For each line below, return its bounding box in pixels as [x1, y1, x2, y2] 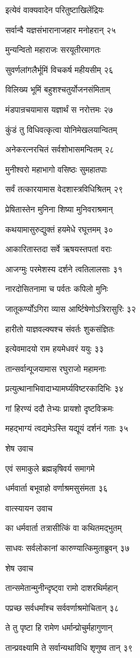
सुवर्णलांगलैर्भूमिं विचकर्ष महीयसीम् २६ [5, 63, 113, 75]
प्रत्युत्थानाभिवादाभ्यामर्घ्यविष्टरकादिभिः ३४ [5, 382, 124, 395]
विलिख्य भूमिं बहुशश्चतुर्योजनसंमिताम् [5, 83, 110, 96]
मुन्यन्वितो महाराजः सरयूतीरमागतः [5, 43, 101, 56]
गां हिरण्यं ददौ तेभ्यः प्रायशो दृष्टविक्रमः [5, 402, 114, 414]
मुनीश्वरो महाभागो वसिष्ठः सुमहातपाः [5, 163, 108, 175]
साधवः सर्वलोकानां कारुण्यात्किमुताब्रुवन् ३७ [5, 542, 130, 554]
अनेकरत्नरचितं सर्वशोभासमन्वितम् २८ [5, 143, 115, 155]
